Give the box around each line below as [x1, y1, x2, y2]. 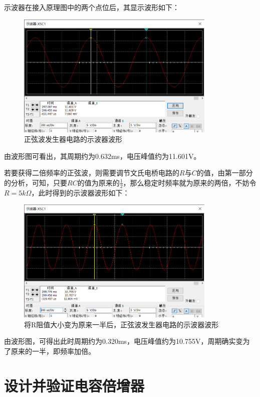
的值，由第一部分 [196, 167, 253, 178]
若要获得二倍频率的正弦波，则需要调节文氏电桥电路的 [4, 167, 179, 178]
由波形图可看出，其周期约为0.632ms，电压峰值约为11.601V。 [4, 150, 201, 161]
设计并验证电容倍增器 [4, 375, 145, 395]
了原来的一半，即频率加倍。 [4, 346, 95, 356]
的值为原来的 [77, 177, 120, 187]
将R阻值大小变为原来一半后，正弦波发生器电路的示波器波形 [24, 319, 219, 329]
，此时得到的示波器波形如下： [31, 187, 130, 197]
